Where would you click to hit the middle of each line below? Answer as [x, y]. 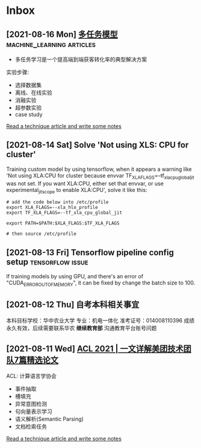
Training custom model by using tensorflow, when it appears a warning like [99, 169]
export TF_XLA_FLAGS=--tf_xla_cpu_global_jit [64, 213]
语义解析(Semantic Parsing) [49, 419]
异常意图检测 [31, 404]
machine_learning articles [51, 44]
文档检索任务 [31, 426]
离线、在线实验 [33, 92]
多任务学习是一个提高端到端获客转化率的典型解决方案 [81, 59]
